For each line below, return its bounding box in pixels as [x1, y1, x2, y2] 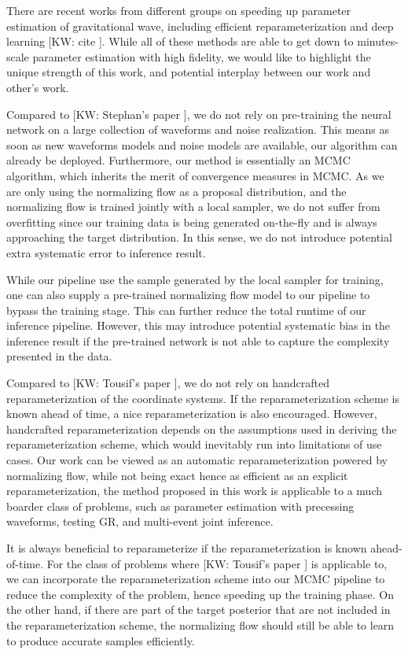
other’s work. [6, 79, 69, 95]
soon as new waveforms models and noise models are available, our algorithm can [6, 136, 398, 153]
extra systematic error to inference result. [6, 244, 206, 260]
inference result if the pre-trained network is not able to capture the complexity [6, 332, 390, 349]
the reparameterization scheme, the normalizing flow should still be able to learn [6, 616, 395, 633]
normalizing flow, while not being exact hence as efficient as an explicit [6, 467, 348, 483]
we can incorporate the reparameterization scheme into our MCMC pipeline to [6, 571, 385, 587]
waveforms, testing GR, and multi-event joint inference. [6, 513, 274, 530]
